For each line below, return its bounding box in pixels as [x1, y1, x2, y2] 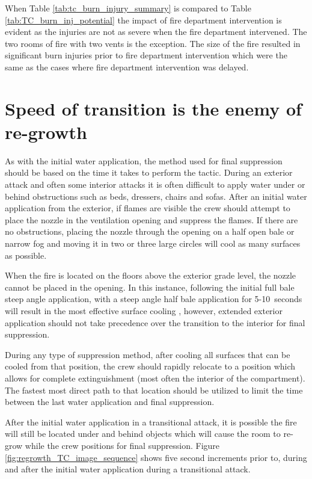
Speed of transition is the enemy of [5, 96, 302, 120]
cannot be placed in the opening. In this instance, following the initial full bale [5, 280, 295, 293]
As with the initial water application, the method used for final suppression [5, 154, 283, 167]
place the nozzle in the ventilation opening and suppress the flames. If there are [5, 213, 298, 226]
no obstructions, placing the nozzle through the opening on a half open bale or [5, 225, 295, 238]
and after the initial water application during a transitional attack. [5, 463, 251, 475]
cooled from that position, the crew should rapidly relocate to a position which [5, 360, 296, 372]
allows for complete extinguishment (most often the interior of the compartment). [5, 371, 305, 384]
